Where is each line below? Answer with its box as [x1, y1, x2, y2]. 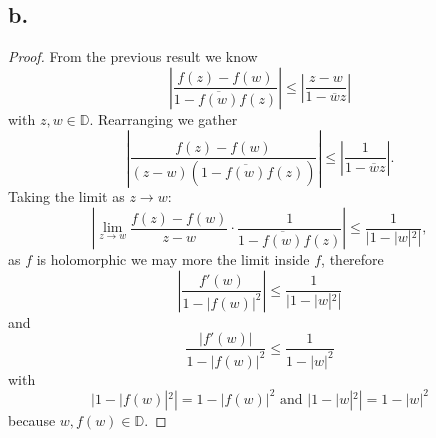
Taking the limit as [8, 186, 125, 207]
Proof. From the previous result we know [8, 46, 258, 67]
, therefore [321, 249, 384, 270]
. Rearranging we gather [89, 108, 238, 129]
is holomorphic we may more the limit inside [36, 249, 310, 270]
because [8, 409, 56, 430]
